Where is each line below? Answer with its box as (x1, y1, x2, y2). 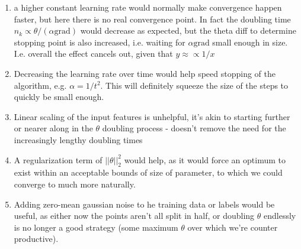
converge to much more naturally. (14, 177, 136, 190)
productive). (14, 232, 59, 245)
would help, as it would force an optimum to (124, 153, 286, 166)
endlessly (264, 209, 296, 222)
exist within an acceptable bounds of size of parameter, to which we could (14, 166, 283, 179)
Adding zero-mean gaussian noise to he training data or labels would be (14, 198, 275, 210)
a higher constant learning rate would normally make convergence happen (14, 1, 282, 13)
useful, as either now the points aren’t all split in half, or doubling (14, 209, 255, 222)
